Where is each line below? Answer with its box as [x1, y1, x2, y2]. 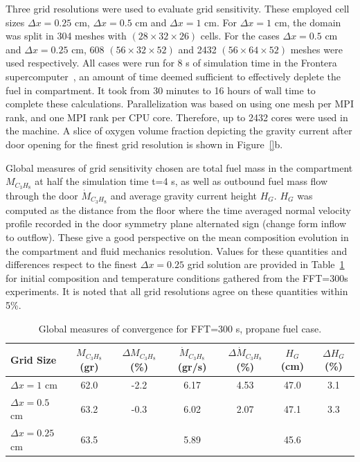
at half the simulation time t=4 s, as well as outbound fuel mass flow [35, 174, 328, 188]
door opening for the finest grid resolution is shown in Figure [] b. [6, 136, 283, 151]
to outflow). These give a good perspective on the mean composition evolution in [6, 230, 349, 245]
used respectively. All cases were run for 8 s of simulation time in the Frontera [6, 55, 337, 70]
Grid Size [10, 352, 57, 366]
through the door [6, 188, 78, 202]
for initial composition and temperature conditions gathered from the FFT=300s [6, 270, 348, 285]
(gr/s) [177, 359, 207, 374]
